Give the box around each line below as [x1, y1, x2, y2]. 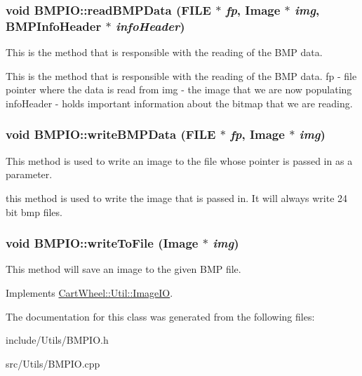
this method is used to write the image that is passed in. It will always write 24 [6, 190, 348, 205]
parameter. [6, 167, 53, 182]
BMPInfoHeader [6, 17, 102, 34]
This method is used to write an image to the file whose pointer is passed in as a [6, 153, 353, 168]
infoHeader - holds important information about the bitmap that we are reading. [6, 95, 353, 110]
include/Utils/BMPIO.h [6, 333, 109, 347]
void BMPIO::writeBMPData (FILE [6, 126, 216, 143]
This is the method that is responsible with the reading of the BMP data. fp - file [6, 68, 357, 83]
